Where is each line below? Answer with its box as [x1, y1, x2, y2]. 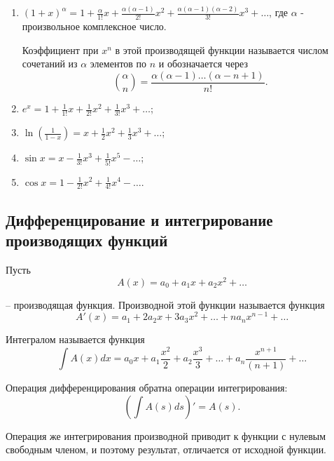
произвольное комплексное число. [22, 19, 167, 34]
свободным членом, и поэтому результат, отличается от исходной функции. [6, 442, 327, 457]
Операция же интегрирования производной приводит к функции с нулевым [6, 428, 326, 443]
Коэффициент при [22, 42, 99, 57]
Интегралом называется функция [6, 332, 145, 347]
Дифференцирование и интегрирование [6, 208, 273, 230]
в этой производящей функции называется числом [115, 42, 328, 57]
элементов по [90, 56, 147, 71]
